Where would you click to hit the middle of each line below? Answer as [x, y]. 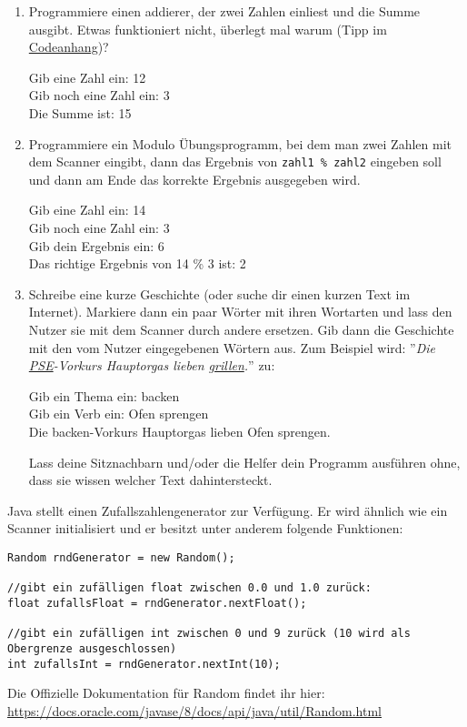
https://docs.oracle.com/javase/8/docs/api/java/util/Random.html [195, 710]
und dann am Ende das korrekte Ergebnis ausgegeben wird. [194, 179]
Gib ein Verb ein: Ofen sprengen [119, 414]
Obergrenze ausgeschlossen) [92, 648]
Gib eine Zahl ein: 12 [87, 77]
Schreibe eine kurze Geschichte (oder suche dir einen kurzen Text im [219, 293]
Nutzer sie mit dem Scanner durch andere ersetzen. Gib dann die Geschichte [241, 329]
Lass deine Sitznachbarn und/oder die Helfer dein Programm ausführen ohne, [244, 462]
